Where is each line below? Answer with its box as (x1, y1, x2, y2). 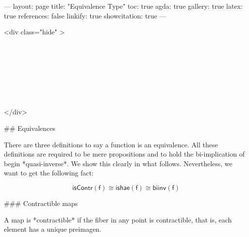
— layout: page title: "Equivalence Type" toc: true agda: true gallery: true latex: (4, 1, 243, 11)
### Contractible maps (4, 198, 78, 208)
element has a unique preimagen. (4, 224, 101, 234)
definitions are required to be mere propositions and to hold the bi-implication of (4, 149, 245, 159)
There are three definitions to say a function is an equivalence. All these (4, 139, 218, 149)
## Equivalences (4, 123, 56, 133)
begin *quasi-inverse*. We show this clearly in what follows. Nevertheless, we (4, 158, 232, 168)
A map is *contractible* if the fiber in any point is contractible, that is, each (4, 214, 232, 224)
